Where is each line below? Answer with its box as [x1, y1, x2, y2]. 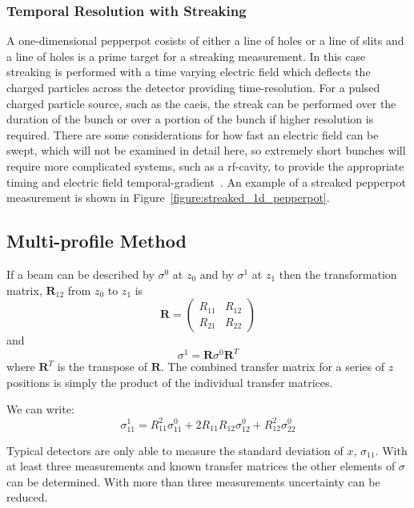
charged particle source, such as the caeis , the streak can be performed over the [6, 95, 396, 111]
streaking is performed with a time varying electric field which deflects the [6, 63, 371, 80]
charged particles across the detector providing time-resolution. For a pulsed [6, 79, 380, 95]
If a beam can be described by [6, 265, 155, 282]
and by [199, 265, 234, 282]
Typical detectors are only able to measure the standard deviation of [6, 441, 344, 458]
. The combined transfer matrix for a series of [160, 358, 385, 375]
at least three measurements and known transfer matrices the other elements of [6, 458, 396, 474]
